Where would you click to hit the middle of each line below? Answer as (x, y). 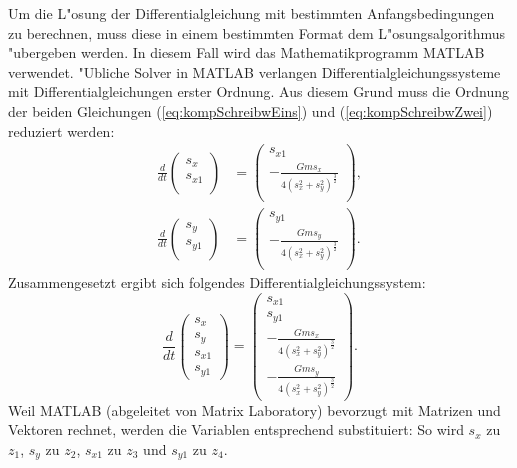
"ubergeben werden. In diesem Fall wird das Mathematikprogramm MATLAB (246, 52)
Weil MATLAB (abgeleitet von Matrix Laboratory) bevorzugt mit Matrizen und (254, 409)
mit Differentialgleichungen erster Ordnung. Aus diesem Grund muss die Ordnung (259, 91)
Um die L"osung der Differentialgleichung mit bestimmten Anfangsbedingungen (251, 13)
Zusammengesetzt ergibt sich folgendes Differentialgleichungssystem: (217, 282)
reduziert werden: (61, 130)
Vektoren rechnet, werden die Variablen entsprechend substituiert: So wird (236, 429)
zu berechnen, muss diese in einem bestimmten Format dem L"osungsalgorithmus (257, 32)
